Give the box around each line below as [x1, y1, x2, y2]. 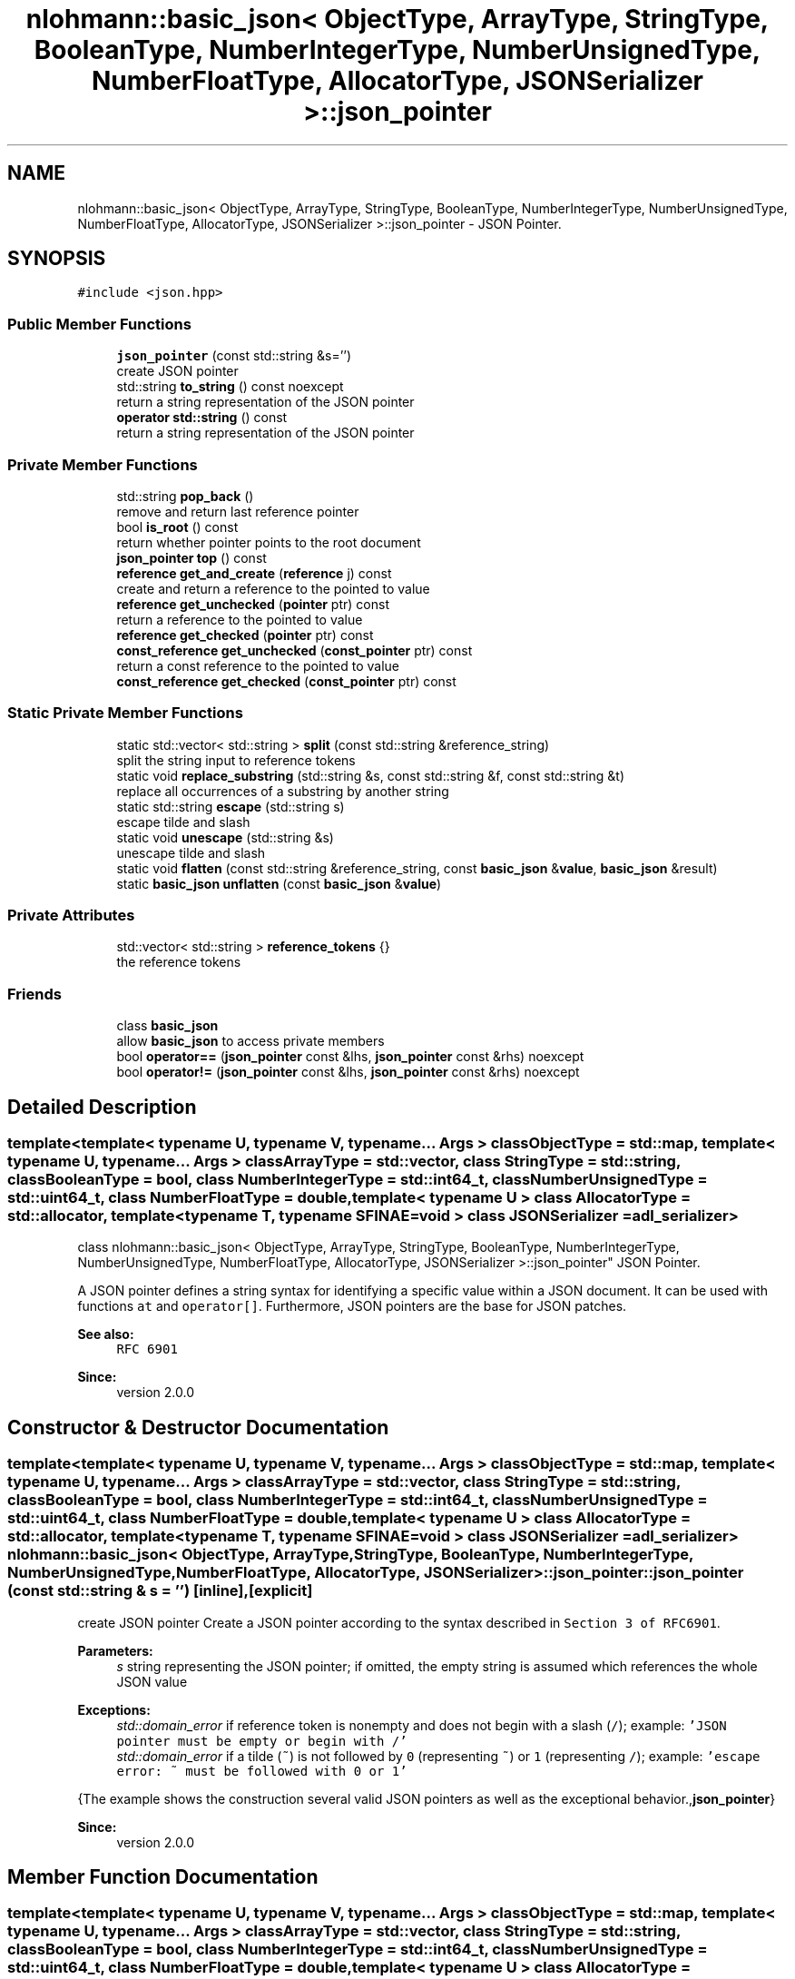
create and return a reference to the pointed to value [116, 580, 430, 596]
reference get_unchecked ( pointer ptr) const [116, 596, 389, 612]
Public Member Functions [7, 314, 191, 333]
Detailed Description [7, 1095, 197, 1118]
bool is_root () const [116, 518, 239, 535]
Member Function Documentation [7, 1866, 319, 1889]
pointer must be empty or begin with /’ [116, 1733, 407, 1748]
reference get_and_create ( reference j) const [116, 565, 392, 581]
